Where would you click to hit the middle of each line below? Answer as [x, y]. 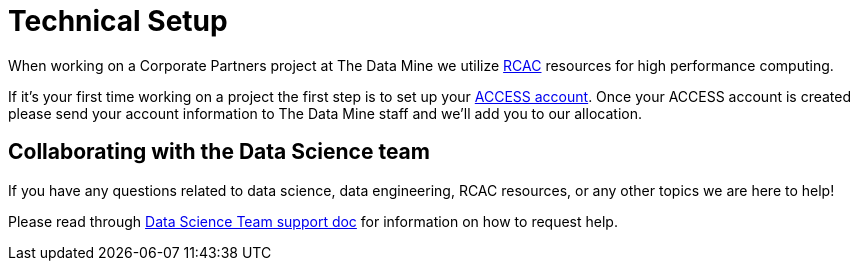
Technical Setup [118, 21]
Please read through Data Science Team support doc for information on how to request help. [313, 221]
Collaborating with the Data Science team [219, 152]
